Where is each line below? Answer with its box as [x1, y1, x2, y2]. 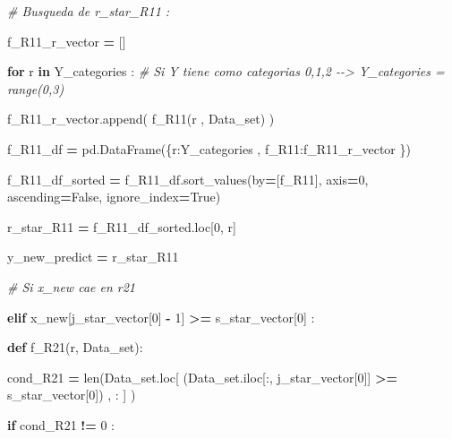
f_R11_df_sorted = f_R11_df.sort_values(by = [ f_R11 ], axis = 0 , [7, 169, 369, 188]
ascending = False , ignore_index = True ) [7, 187, 221, 206]
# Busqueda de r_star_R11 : [7, 2, 170, 20]
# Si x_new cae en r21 [7, 277, 136, 296]
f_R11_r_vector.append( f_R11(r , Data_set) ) [7, 109, 275, 128]
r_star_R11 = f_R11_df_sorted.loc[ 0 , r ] [7, 217, 236, 236]
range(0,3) [7, 79, 64, 98]
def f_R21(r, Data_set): [7, 338, 143, 357]
